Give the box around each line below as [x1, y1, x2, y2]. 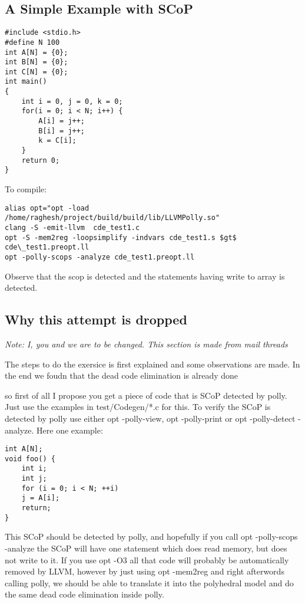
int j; [21, 474, 47, 483]
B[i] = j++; [38, 126, 85, 135]
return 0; [21, 156, 60, 165]
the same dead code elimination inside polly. [5, 588, 164, 600]
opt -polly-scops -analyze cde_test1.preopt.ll [5, 252, 195, 261]
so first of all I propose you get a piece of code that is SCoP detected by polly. [5, 389, 287, 401]
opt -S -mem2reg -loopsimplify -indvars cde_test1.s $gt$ [5, 233, 237, 242]
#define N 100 [5, 38, 60, 47]
